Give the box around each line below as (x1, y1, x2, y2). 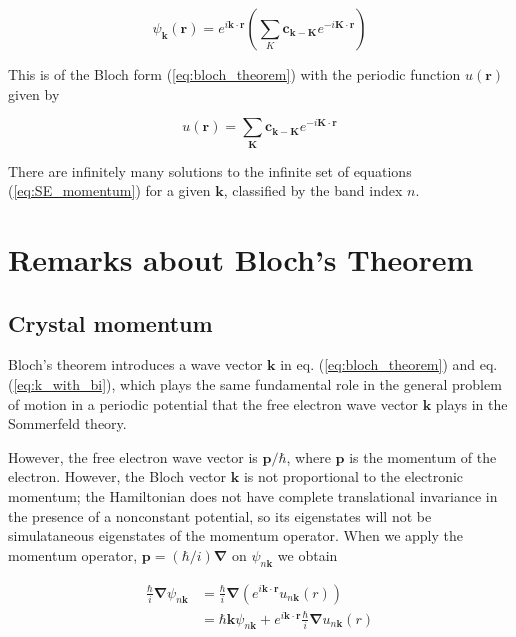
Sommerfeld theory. (8, 413, 127, 434)
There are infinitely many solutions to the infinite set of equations (8, 160, 412, 181)
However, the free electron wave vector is (8, 446, 258, 467)
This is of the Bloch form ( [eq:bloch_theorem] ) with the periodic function (8, 64, 461, 84)
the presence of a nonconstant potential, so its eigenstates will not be (8, 505, 432, 526)
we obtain (277, 544, 338, 565)
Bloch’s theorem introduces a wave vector (8, 354, 263, 375)
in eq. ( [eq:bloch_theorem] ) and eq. (280, 354, 498, 375)
